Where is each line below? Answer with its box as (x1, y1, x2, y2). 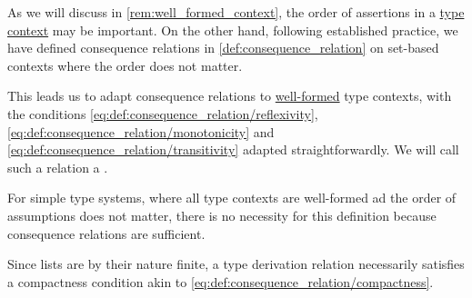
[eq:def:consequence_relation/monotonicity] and (7, 122, 275, 141)
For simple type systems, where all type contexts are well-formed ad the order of (7, 188, 457, 207)
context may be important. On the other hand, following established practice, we (7, 20, 458, 39)
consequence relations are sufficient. (7, 223, 206, 243)
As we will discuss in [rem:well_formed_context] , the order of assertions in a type (7, 3, 465, 21)
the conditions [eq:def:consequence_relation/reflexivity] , (7, 104, 318, 123)
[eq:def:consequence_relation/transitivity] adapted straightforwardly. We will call (7, 140, 459, 159)
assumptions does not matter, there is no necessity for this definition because (7, 205, 437, 224)
